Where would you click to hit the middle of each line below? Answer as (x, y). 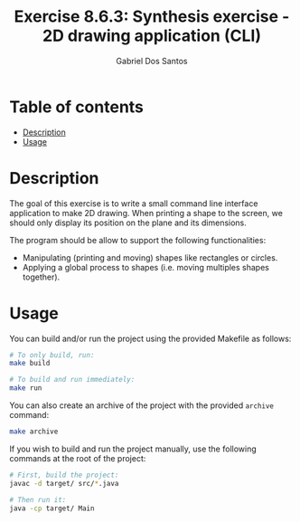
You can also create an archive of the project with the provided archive (141, 405)
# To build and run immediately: (72, 380)
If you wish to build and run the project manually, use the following (133, 449)
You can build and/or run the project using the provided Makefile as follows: (150, 338)
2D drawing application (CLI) (152, 36)
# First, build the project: (64, 475)
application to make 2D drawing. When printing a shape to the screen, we (146, 213)
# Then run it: (38, 499)
